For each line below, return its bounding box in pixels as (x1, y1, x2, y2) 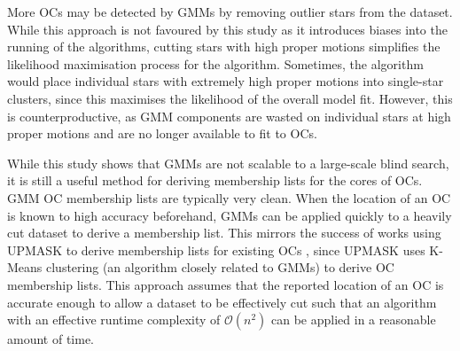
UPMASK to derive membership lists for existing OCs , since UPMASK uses (7, 240, 425, 259)
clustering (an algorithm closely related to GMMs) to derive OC (46, 258, 394, 277)
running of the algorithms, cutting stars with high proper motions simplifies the (7, 37, 441, 56)
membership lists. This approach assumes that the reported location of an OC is (7, 275, 444, 293)
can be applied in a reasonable (271, 310, 436, 329)
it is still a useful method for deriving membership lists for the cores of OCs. (7, 171, 423, 190)
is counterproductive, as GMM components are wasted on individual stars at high (7, 106, 451, 125)
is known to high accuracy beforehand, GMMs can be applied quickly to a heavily (7, 206, 452, 224)
